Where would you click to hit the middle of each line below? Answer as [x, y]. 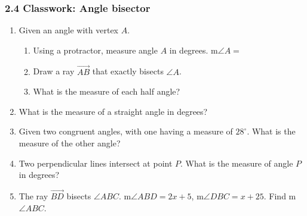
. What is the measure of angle [237, 163]
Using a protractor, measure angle [95, 50]
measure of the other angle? [70, 143]
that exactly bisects [128, 71]
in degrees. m [194, 50]
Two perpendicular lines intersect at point [96, 163]
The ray [33, 196]
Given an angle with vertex [68, 30]
